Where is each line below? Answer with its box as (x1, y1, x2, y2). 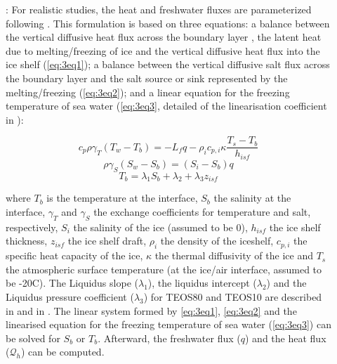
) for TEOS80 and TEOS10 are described (143, 290, 322, 304)
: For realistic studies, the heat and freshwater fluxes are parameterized (6, 2, 312, 16)
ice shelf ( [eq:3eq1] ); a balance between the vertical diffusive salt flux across (6, 57, 330, 72)
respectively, (6, 219, 58, 234)
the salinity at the (213, 190, 291, 205)
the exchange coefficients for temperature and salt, (93, 204, 311, 219)
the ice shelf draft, (67, 233, 147, 248)
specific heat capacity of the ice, (6, 248, 143, 263)
